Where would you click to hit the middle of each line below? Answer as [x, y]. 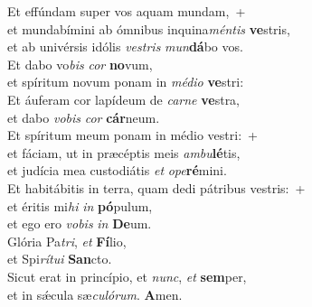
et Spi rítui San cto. [60, 259]
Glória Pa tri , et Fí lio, [67, 241]
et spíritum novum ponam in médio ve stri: [126, 82]
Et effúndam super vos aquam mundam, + [127, 11]
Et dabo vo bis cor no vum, [80, 64]
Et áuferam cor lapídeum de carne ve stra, [124, 99]
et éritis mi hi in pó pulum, [80, 205]
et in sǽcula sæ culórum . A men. [95, 294]
